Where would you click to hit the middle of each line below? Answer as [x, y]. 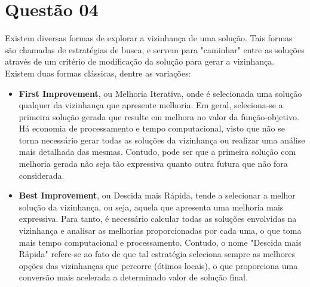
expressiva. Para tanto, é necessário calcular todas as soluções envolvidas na [158, 219]
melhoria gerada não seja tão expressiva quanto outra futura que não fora [153, 164]
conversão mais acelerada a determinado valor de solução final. [133, 277]
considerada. [42, 175]
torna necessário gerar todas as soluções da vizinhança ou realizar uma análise [162, 140]
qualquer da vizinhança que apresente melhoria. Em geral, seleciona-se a [151, 105]
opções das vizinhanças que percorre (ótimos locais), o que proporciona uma [158, 265]
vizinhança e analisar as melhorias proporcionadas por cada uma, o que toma [160, 230]
